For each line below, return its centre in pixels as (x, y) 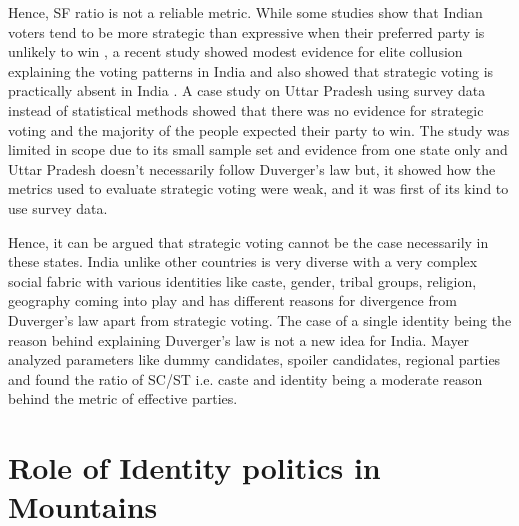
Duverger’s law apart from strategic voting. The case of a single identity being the (260, 319)
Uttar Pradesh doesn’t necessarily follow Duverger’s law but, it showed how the (252, 168)
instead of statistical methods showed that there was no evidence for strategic (246, 109)
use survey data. (58, 207)
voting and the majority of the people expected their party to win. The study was (259, 129)
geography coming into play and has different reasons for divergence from (232, 300)
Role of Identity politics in (194, 467)
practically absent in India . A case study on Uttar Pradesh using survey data (247, 90)
